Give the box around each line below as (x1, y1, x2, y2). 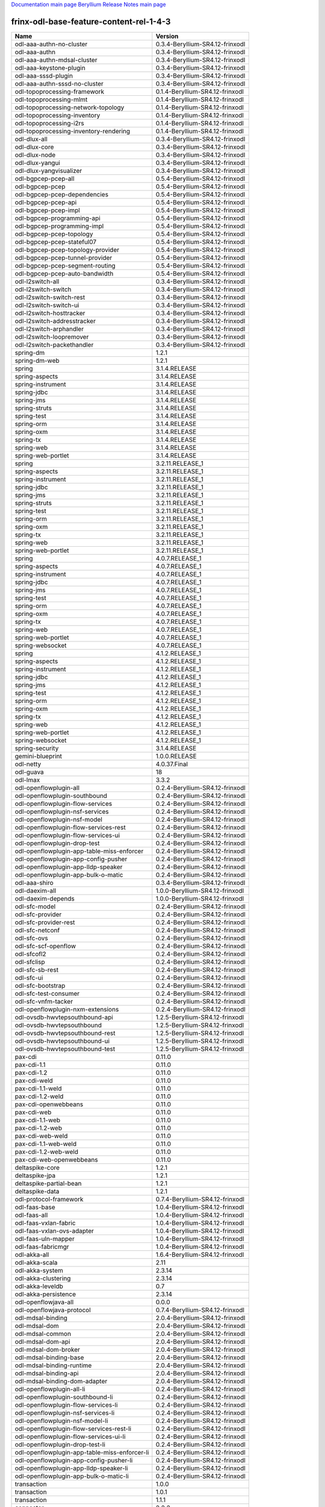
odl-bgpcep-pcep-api (14, 198, 77, 206)
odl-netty (14, 760, 42, 768)
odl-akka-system (14, 1266, 63, 1274)
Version (155, 32, 179, 40)
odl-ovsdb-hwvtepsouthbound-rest (14, 1028, 116, 1037)
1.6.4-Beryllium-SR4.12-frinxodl (155, 1250, 244, 1259)
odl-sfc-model (14, 902, 56, 910)
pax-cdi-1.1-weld (14, 1084, 62, 1092)
